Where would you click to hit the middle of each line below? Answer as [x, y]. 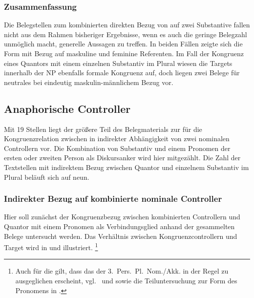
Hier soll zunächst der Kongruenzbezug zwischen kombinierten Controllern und [122, 217]
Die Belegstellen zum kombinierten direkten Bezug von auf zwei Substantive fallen [127, 25]
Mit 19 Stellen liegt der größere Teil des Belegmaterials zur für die [103, 129]
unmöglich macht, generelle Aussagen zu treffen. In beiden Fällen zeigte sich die [123, 44]
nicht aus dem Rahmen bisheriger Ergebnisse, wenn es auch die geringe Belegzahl [126, 34]
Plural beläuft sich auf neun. [47, 177]
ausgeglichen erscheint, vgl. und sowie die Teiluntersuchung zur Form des [126, 280]
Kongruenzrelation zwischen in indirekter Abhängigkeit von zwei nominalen [117, 138]
